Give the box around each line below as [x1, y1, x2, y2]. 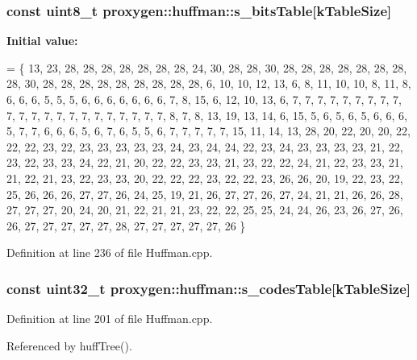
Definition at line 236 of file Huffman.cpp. [6, 244, 213, 261]
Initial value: [6, 32, 78, 49]
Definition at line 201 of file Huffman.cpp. [6, 310, 213, 327]
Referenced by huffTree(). [6, 337, 132, 354]
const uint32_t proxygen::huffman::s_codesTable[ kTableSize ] [6, 278, 411, 298]
